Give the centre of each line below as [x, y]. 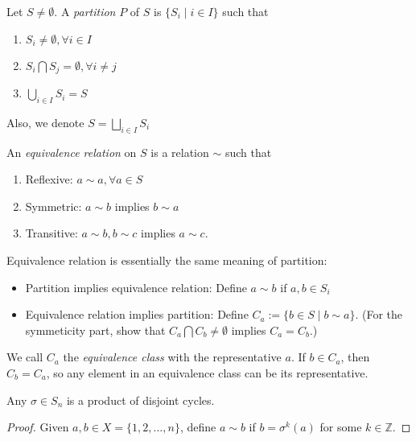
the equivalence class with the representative [172, 357]
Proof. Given [38, 427]
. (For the [379, 314]
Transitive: [51, 233]
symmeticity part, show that [95, 330]
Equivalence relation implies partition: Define [137, 314]
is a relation [180, 152]
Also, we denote [45, 122]
